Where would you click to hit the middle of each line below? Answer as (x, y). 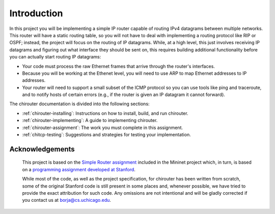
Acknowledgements (42, 149)
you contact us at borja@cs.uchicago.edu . (67, 200)
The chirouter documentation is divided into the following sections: (79, 104)
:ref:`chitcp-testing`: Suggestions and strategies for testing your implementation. (106, 135)
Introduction (36, 13)
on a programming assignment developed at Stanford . (79, 169)
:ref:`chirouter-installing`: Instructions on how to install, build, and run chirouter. (105, 113)
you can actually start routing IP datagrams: (55, 57)
